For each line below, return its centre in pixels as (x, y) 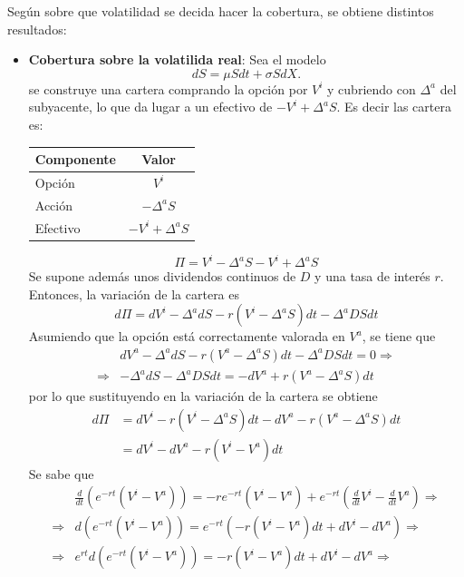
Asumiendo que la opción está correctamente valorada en (187, 336)
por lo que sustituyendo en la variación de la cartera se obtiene (203, 396)
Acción (54, 205)
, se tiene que (399, 336)
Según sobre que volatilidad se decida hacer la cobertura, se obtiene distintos (221, 11)
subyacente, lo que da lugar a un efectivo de (150, 107)
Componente (75, 159)
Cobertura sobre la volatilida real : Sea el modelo (177, 59)
